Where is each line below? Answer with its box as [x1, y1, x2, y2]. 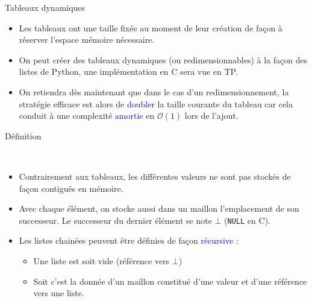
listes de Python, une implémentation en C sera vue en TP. [19, 65, 238, 78]
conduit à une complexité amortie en [19, 109, 155, 122]
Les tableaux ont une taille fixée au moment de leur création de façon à [19, 21, 282, 34]
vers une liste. [33, 287, 84, 299]
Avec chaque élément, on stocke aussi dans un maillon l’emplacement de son [19, 202, 299, 215]
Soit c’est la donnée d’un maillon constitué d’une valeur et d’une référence [33, 274, 307, 287]
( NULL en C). [224, 214, 270, 226]
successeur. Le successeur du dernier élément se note [19, 214, 212, 226]
